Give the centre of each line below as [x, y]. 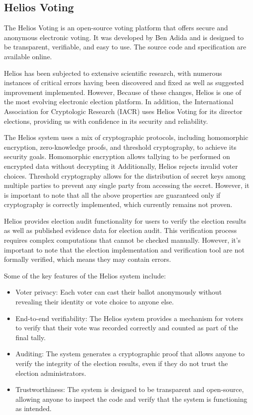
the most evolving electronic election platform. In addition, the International [119, 102]
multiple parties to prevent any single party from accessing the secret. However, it [127, 185]
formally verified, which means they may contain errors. [88, 259]
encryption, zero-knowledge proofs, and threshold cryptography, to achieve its [120, 147]
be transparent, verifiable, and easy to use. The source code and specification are [125, 47]
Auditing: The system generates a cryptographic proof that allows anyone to [130, 354]
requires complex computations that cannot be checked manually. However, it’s [122, 240]
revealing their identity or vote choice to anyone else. [95, 302]
